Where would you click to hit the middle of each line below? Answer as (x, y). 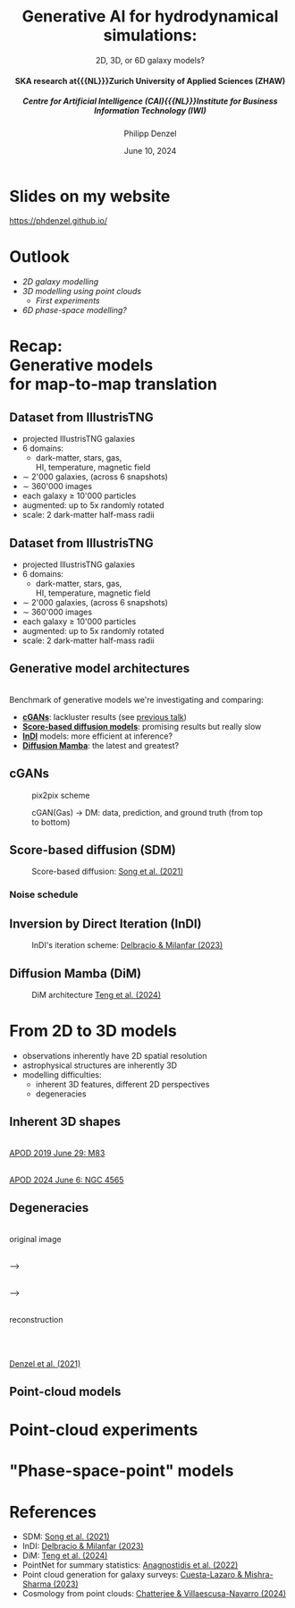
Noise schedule (44, 894)
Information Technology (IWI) (150, 111)
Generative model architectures (100, 669)
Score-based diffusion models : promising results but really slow (142, 726)
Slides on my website (90, 196)
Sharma (37, 1584)
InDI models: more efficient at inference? (97, 736)
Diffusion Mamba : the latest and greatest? (101, 745)
